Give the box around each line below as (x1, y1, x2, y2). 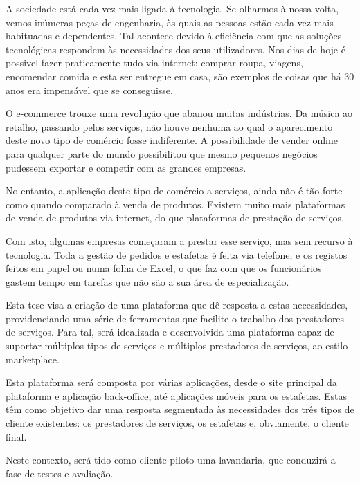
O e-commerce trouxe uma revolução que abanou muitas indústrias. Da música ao (6, 106, 353, 120)
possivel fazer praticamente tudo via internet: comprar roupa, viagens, (6, 55, 303, 70)
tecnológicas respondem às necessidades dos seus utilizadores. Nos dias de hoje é (6, 42, 345, 56)
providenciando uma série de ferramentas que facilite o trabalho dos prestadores (6, 311, 345, 325)
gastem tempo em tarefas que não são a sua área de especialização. (6, 274, 289, 289)
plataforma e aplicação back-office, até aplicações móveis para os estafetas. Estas (6, 388, 348, 403)
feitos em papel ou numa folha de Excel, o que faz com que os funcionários (6, 261, 322, 275)
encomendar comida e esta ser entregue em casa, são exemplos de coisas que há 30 (6, 68, 354, 83)
